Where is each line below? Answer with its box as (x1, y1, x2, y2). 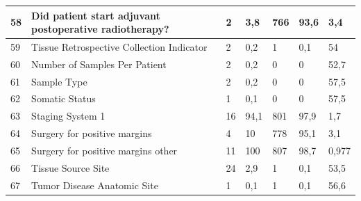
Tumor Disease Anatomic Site (31, 177, 158, 192)
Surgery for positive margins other (31, 143, 178, 157)
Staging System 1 (31, 108, 106, 123)
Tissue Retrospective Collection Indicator (31, 39, 208, 54)
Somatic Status (31, 91, 96, 106)
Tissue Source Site (31, 160, 110, 175)
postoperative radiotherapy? (31, 22, 169, 36)
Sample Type (31, 74, 87, 88)
